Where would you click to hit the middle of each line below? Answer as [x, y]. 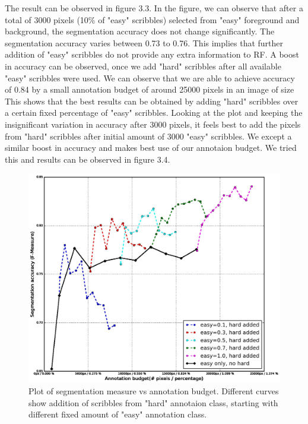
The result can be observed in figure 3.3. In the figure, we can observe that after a [154, 8]
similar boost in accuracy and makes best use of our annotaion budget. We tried [151, 148]
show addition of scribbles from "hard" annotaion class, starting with [153, 402]
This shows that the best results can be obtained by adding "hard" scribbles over [152, 101]
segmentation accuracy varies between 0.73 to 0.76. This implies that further [144, 42]
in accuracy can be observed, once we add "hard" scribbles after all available [143, 66]
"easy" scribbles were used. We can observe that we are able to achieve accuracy [150, 77]
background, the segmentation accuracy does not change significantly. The [140, 31]
